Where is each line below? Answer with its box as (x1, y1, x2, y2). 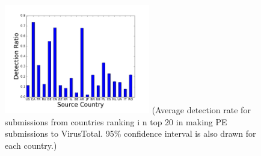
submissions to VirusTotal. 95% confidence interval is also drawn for (5, 127, 256, 140)
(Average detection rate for (152, 104, 251, 116)
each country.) (5, 139, 57, 151)
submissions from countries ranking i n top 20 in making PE (5, 115, 227, 128)
